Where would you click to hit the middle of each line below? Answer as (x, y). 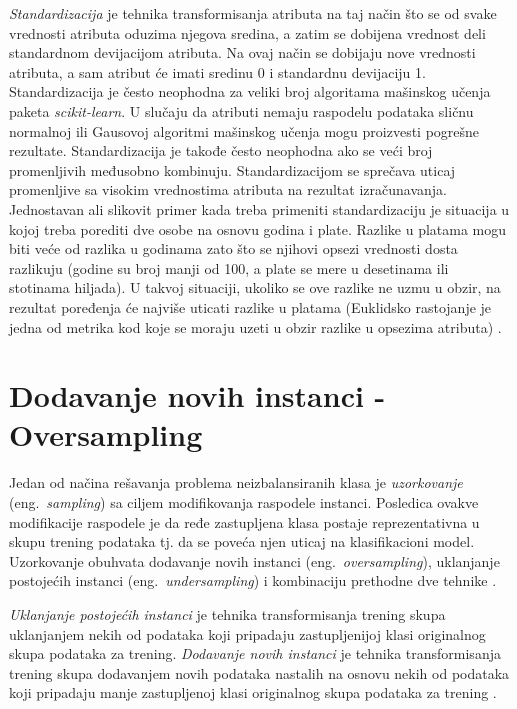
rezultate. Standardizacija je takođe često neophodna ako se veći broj (221, 150)
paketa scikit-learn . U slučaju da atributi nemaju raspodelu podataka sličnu (241, 110)
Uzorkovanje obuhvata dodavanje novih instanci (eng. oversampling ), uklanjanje (254, 560)
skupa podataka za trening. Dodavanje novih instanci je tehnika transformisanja (255, 653)
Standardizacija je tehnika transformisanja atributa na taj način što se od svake (253, 13)
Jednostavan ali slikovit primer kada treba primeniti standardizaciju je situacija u (259, 208)
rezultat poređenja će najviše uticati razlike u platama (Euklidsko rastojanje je (250, 306)
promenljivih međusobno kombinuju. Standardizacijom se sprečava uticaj (232, 169)
